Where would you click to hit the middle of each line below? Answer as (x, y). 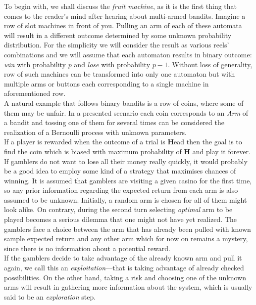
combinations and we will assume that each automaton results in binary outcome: (128, 54)
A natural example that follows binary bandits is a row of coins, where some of (124, 103)
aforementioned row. (35, 93)
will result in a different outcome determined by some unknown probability (118, 35)
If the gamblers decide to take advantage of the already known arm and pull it (123, 258)
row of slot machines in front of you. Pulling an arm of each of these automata (123, 25)
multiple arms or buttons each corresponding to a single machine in (106, 83)
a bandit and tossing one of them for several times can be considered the (114, 122)
